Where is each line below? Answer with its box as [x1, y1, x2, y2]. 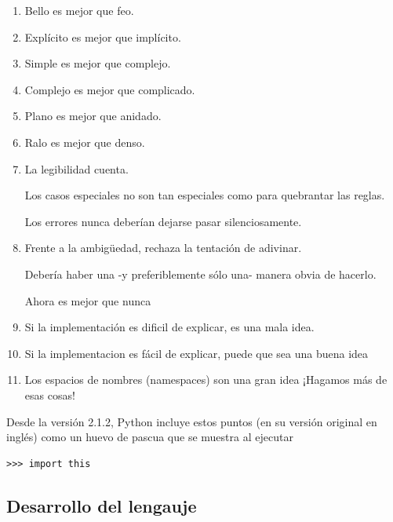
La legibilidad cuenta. [24, 160, 129, 177]
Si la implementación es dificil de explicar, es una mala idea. [24, 319, 315, 335]
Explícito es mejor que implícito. [24, 28, 181, 45]
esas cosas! [24, 386, 75, 403]
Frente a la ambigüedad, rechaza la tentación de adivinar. [24, 239, 302, 256]
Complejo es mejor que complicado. [24, 81, 195, 97]
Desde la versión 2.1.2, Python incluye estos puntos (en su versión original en [6, 413, 377, 429]
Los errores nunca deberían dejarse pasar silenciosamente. [24, 213, 302, 229]
